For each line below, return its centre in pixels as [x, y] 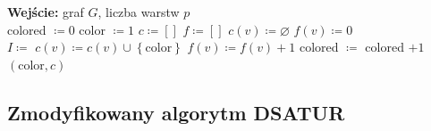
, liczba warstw [139, 12]
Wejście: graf [46, 12]
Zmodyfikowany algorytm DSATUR [176, 112]
